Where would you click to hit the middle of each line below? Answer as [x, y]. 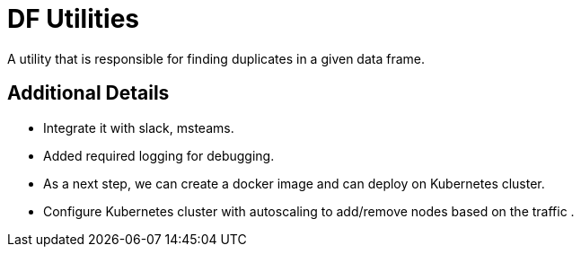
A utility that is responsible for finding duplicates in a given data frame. [216, 58]
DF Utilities [73, 19]
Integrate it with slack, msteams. [139, 127]
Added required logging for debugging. [159, 155]
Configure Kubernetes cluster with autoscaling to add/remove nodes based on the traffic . [309, 211]
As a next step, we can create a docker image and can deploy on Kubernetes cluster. [294, 183]
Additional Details [88, 93]
